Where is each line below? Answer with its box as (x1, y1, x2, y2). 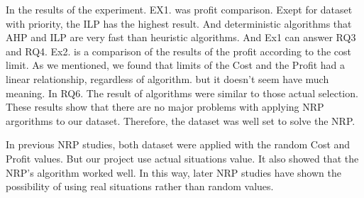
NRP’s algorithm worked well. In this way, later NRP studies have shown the (6, 165, 341, 180)
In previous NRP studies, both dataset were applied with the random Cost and (6, 137, 351, 152)
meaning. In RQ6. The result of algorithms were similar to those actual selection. (6, 85, 358, 100)
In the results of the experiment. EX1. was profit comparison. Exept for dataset (6, 2, 353, 16)
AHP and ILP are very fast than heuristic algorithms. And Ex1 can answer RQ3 (6, 30, 356, 45)
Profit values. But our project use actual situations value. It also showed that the (6, 150, 359, 165)
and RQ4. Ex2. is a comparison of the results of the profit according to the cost (6, 43, 352, 58)
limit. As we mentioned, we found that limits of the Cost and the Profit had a (6, 57, 346, 72)
